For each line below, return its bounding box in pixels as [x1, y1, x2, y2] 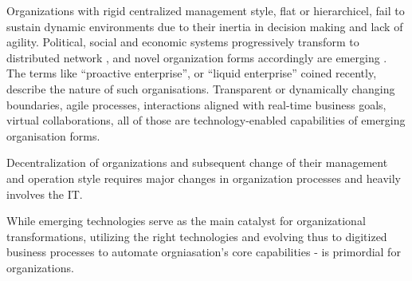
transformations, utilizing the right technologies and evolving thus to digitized [6, 228, 387, 244]
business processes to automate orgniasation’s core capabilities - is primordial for [6, 243, 401, 260]
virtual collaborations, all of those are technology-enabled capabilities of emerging [6, 112, 406, 129]
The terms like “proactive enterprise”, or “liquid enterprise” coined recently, [6, 65, 377, 81]
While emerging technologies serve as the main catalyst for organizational [6, 212, 366, 229]
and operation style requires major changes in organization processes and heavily [6, 169, 401, 186]
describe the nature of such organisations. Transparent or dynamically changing [6, 80, 395, 97]
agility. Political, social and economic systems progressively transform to [6, 34, 359, 50]
